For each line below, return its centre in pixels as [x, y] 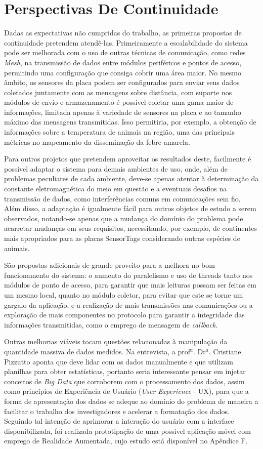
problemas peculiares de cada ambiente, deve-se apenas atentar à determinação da [131, 178]
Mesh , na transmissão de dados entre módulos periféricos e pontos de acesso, [123, 62]
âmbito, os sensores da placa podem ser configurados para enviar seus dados [122, 82]
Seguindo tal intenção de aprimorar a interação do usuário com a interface [119, 421]
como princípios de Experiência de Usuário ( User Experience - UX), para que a [126, 391]
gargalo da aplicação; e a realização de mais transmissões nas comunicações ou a [128, 304]
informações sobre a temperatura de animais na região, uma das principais [120, 132]
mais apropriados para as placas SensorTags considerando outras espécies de [122, 238]
